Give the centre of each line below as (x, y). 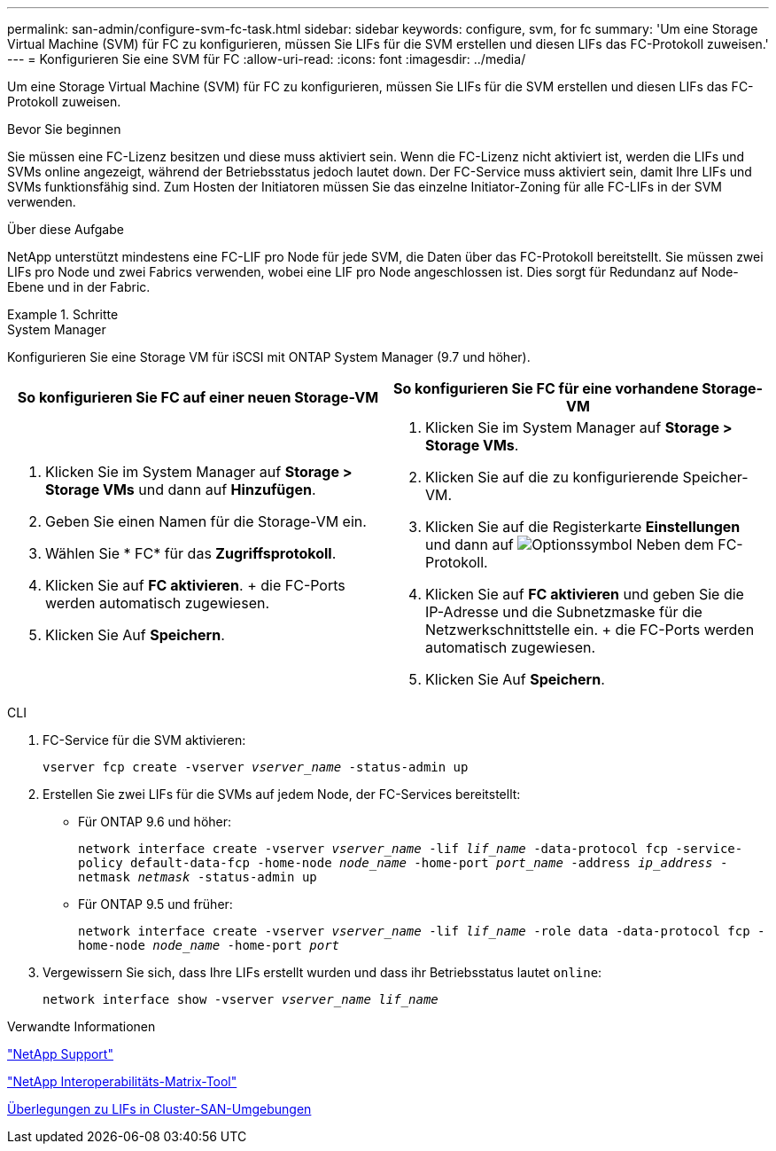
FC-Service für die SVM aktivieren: (144, 740)
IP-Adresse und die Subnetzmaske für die (564, 612)
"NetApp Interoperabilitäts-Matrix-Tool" (122, 1081)
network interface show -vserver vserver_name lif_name (241, 999)
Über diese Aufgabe (66, 229)
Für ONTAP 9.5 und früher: (155, 904)
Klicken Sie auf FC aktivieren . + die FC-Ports (195, 585)
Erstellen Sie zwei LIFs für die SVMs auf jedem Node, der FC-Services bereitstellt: (282, 794)
